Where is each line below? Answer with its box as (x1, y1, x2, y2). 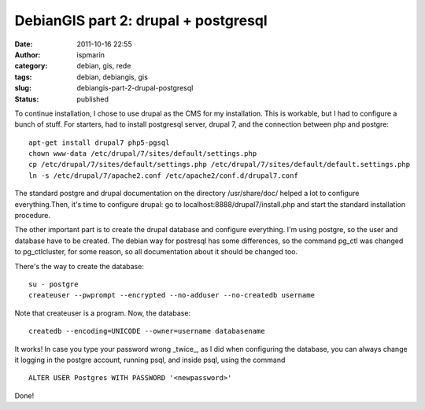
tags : (14, 72, 32, 82)
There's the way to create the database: (14, 261, 145, 271)
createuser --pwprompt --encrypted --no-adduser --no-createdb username (28, 291, 315, 300)
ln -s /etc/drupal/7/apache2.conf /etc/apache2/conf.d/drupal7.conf (28, 171, 298, 180)
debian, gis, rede (76, 61, 131, 71)
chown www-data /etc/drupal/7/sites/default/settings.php (28, 150, 257, 158)
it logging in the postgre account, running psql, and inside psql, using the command (14, 355, 286, 364)
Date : (14, 39, 33, 49)
